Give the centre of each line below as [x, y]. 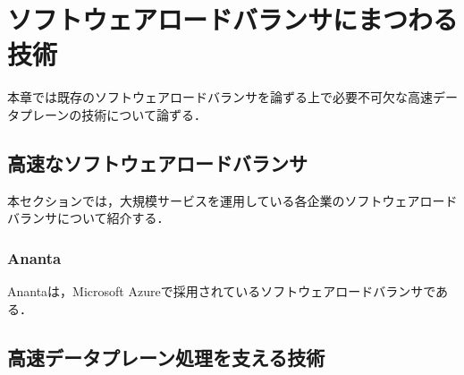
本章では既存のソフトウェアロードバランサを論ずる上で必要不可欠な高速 [220, 97]
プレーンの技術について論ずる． [113, 114]
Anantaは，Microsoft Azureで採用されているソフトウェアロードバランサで [222, 291]
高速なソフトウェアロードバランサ [157, 162]
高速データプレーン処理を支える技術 [166, 357]
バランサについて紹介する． [89, 218]
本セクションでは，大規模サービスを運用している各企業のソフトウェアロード [232, 200]
